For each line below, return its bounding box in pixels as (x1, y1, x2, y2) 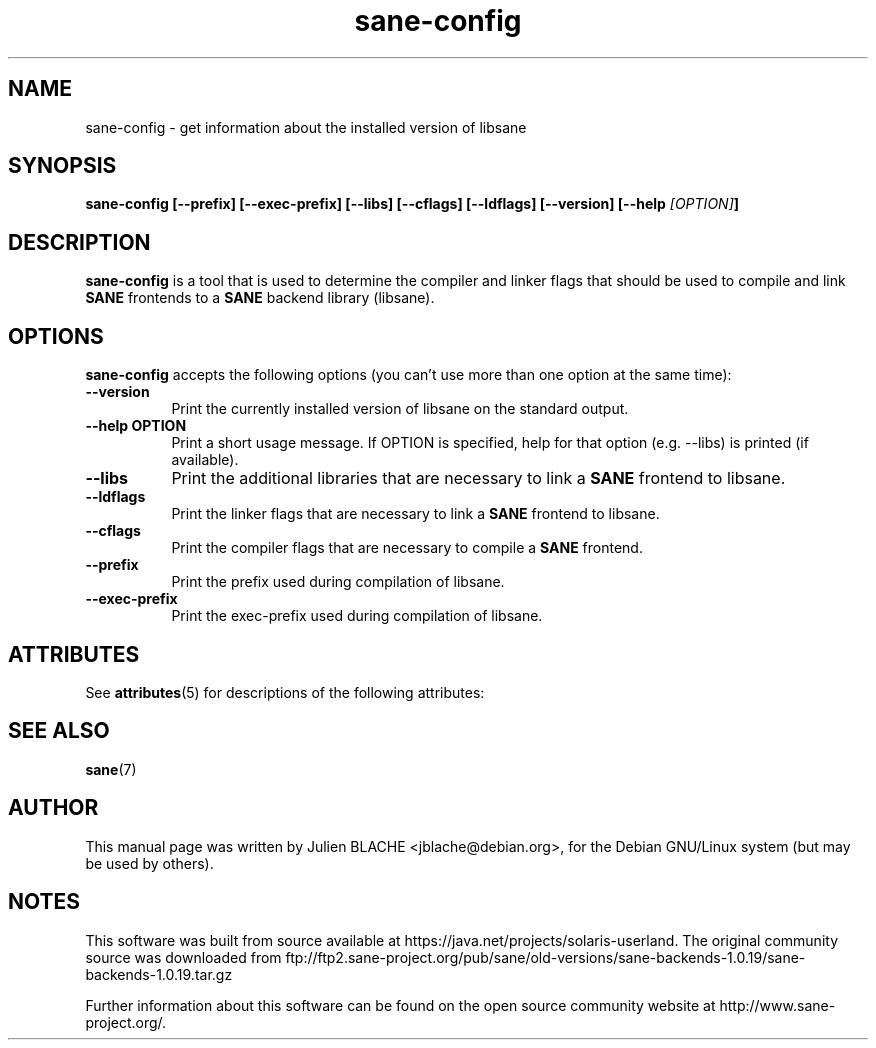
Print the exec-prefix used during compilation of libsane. (171, 607, 543, 625)
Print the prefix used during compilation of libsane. (171, 573, 505, 591)
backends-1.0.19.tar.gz (85, 965, 233, 983)
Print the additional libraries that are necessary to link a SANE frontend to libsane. (171, 468, 786, 489)
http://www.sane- (719, 996, 836, 1014)
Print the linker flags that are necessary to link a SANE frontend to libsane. (171, 505, 660, 523)
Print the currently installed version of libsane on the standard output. (171, 400, 629, 418)
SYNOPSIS (8, 153, 117, 179)
